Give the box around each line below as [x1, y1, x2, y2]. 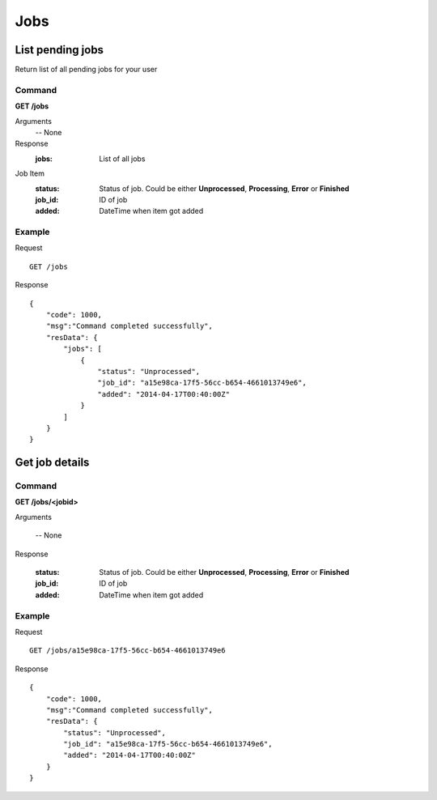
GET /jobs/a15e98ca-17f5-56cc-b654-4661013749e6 [29, 646, 226, 655]
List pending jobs [15, 43, 104, 57]
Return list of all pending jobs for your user [15, 65, 158, 74]
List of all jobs [99, 154, 146, 164]
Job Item [15, 168, 45, 178]
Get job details [15, 456, 90, 470]
